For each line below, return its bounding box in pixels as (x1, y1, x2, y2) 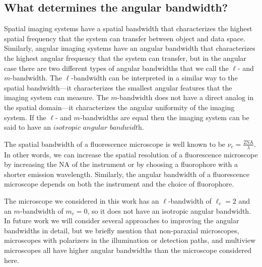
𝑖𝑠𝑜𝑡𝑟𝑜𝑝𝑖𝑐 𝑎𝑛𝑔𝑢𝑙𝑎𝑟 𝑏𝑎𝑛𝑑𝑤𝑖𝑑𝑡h (53, 124, 142, 132)
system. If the (4, 112, 46, 122)
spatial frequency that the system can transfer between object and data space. (4, 33, 245, 43)
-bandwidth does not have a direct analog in (117, 92, 254, 103)
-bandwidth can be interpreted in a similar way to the (71, 72, 238, 83)
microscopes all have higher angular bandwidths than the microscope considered (4, 244, 251, 255)
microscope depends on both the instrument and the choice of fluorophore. (4, 179, 234, 189)
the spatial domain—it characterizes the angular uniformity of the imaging (4, 102, 235, 112)
